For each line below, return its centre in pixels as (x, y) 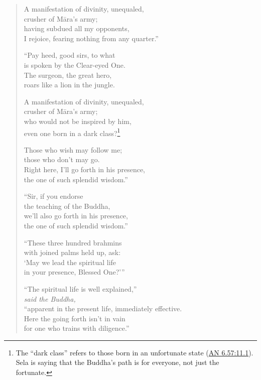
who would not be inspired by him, (78, 121)
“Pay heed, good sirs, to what (70, 55)
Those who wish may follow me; (73, 149)
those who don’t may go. (62, 159)
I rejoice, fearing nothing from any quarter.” (91, 38)
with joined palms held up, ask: (72, 252)
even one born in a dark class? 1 (72, 132)
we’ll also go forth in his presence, (76, 216)
